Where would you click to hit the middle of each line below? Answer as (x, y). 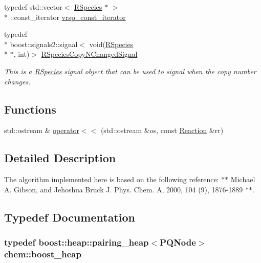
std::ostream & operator (42, 130)
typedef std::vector (33, 7)
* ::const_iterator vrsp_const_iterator (65, 17)
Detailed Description (60, 158)
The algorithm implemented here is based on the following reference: (112, 179)
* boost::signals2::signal (41, 44)
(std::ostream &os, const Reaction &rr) (162, 130)
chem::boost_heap (43, 254)
